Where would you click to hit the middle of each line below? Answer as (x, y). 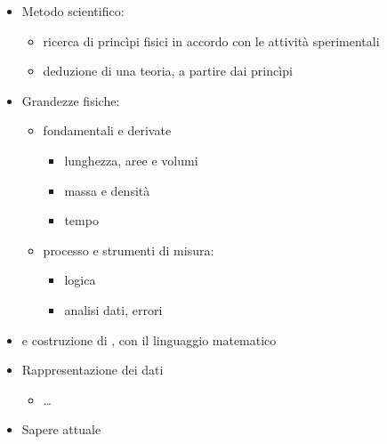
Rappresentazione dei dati (93, 370)
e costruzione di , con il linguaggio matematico (149, 339)
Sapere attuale (61, 429)
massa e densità (107, 190)
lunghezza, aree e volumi (131, 160)
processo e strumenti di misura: (129, 250)
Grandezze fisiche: (71, 100)
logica (80, 280)
